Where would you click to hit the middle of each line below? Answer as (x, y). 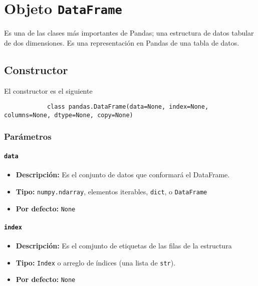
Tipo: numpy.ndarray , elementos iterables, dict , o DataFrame (111, 191)
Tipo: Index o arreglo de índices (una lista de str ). (96, 262)
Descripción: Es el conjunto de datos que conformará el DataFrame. (123, 175)
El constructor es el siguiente (48, 90)
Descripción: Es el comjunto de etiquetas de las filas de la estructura (124, 246)
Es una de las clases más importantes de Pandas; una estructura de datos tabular (129, 33)
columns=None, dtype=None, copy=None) (69, 115)
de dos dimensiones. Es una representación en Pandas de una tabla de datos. (122, 42)
